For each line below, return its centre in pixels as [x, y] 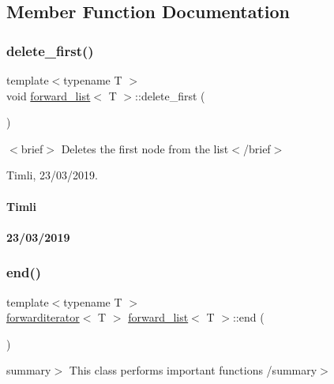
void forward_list [49, 95]
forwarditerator [43, 317]
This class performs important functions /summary [193, 370]
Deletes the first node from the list [145, 148]
